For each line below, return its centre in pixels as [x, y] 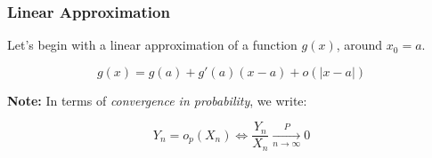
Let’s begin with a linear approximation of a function [152, 45]
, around [359, 45]
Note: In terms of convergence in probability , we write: [157, 100]
